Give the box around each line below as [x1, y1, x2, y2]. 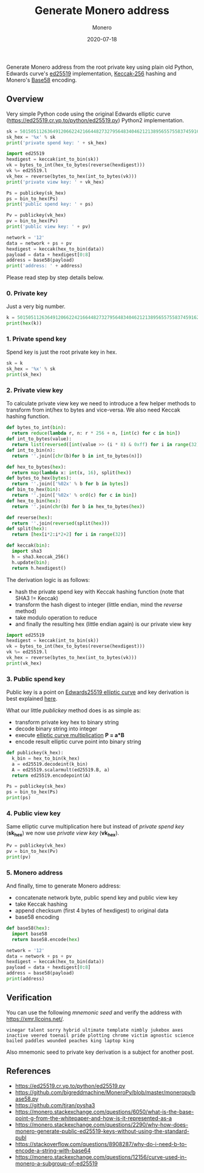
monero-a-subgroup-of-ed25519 [15, 1160, 98, 1167]
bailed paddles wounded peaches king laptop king [6, 1037, 135, 1044]
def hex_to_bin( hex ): [6, 497, 61, 504]
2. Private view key [6, 386, 64, 394]
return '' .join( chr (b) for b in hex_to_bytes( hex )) [12, 503, 146, 509]
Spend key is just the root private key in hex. [6, 348, 117, 356]
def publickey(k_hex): [6, 750, 64, 756]
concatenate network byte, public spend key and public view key [15, 894, 178, 902]
